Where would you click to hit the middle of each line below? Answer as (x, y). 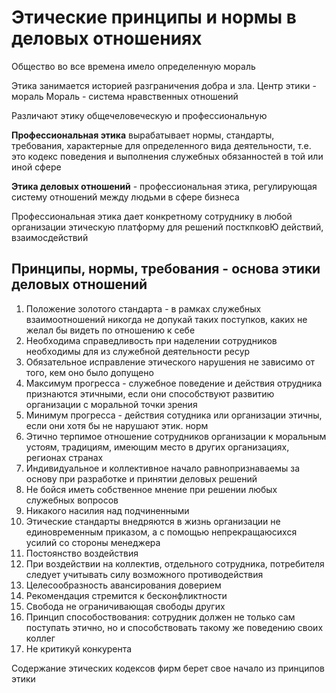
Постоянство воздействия (82, 553)
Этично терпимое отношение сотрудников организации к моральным (176, 436)
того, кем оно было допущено (89, 372)
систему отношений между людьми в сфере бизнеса (125, 197)
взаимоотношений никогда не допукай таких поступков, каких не (166, 319)
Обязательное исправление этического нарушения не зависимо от (170, 362)
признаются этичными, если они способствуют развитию (150, 393)
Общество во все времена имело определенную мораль (133, 66)
